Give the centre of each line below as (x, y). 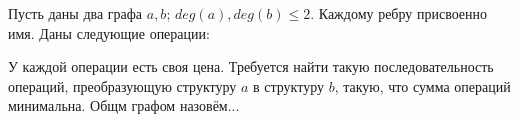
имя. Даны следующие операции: (109, 32)
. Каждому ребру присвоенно (399, 13)
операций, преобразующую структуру (122, 85)
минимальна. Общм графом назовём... (124, 105)
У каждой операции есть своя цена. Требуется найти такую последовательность (251, 66)
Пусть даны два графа (75, 13)
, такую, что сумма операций (422, 85)
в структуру (288, 85)
